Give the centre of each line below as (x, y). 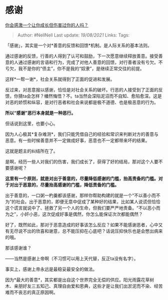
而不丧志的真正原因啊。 (33, 292)
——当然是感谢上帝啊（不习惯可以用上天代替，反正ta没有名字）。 (72, 258)
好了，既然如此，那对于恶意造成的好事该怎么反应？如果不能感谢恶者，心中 (82, 224)
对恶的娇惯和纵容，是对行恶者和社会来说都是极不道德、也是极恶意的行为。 (82, 102)
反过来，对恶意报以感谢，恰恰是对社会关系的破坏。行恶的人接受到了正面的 (82, 89)
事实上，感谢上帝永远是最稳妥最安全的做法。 (51, 269)
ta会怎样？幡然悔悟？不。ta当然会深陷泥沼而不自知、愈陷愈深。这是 (92, 96)
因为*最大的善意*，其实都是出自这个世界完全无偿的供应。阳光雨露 (73, 279)
